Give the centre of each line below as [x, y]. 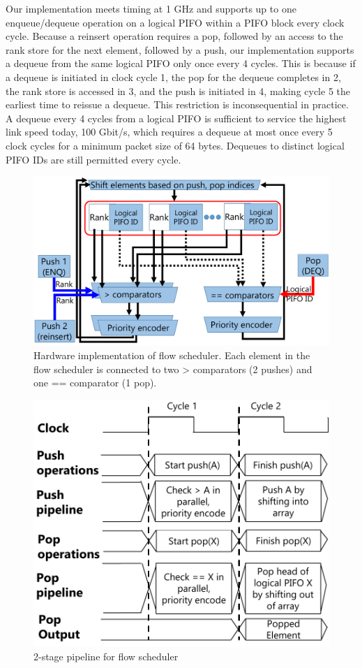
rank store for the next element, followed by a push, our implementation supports [180, 49]
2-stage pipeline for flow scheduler [106, 656]
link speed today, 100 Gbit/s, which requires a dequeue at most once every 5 [169, 132]
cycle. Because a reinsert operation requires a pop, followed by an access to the [174, 36]
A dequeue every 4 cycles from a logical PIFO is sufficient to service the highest [176, 118]
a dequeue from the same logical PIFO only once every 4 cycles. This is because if [181, 63]
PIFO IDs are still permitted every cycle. [93, 159]
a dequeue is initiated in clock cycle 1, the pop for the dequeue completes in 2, [173, 77]
